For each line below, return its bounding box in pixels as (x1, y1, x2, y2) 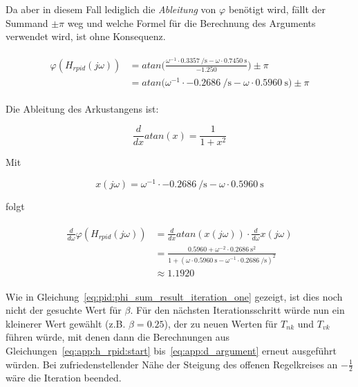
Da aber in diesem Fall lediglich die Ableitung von (6, 2, 216, 16)
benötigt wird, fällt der (228, 2, 326, 16)
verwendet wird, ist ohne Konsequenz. (6, 29, 166, 44)
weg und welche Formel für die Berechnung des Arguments (67, 15, 316, 30)
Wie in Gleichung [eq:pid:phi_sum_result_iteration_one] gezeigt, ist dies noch (6, 289, 343, 303)
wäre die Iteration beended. (6, 370, 122, 385)
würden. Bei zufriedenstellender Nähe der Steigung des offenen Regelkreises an (6, 357, 338, 371)
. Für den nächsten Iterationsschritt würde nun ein (130, 303, 345, 317)
